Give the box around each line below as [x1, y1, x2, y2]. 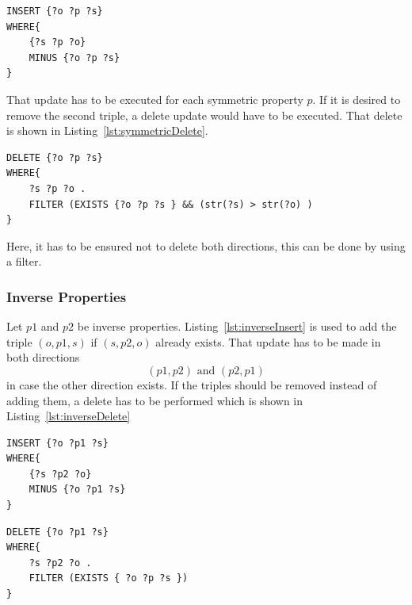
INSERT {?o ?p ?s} [6, 6, 103, 17]
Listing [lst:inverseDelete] [6, 408, 131, 424]
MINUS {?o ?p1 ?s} [29, 484, 126, 496]
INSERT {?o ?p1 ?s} [6, 437, 109, 449]
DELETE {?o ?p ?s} [6, 151, 103, 163]
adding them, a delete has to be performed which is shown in [6, 392, 303, 408]
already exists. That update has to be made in [155, 333, 381, 350]
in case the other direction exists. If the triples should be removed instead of [6, 376, 377, 392]
